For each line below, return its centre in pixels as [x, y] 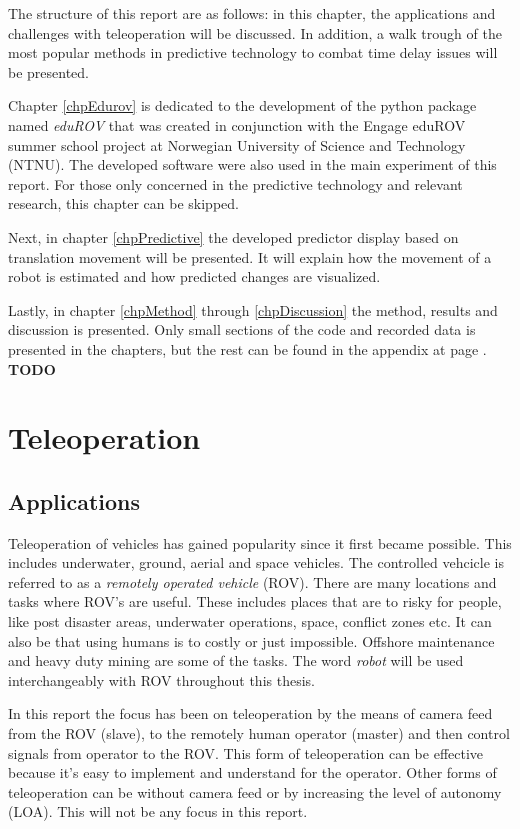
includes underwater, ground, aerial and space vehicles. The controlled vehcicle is [256, 562]
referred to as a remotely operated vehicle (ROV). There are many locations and [252, 581]
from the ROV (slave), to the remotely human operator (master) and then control [259, 733]
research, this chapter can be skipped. [123, 203]
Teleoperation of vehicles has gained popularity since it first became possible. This [260, 542]
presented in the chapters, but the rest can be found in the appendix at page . [247, 348]
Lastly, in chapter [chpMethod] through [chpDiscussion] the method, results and [253, 309]
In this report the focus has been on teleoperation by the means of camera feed [250, 713]
